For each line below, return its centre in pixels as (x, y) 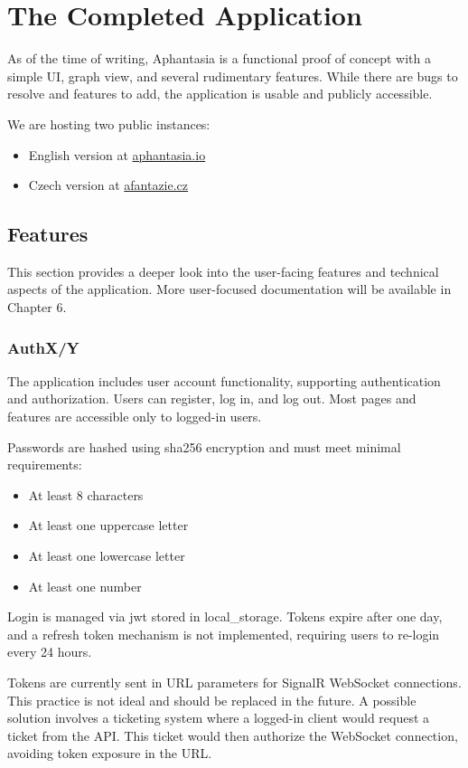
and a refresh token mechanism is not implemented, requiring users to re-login (224, 634)
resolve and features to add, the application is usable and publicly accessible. (220, 94)
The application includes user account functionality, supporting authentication (224, 380)
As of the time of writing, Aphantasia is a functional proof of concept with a (219, 58)
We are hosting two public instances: (109, 123)
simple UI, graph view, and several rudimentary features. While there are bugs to (233, 76)
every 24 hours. (50, 652)
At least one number (85, 586)
